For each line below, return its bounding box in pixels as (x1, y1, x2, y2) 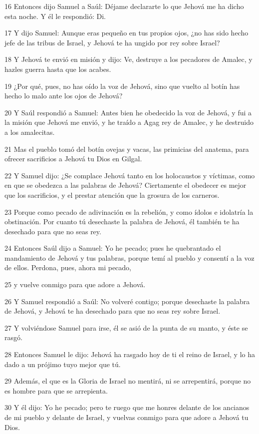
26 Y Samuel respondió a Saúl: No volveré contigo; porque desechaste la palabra (4, 296, 250, 306)
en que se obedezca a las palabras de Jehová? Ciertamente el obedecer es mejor (4, 180, 247, 190)
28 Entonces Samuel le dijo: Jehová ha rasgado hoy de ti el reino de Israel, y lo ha (4, 349, 255, 360)
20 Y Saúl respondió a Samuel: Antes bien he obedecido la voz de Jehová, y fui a (4, 107, 252, 117)
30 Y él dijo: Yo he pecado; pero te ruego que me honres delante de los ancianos (4, 402, 250, 413)
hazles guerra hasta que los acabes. (4, 63, 111, 74)
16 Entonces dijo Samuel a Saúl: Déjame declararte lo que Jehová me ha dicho (4, 1, 244, 11)
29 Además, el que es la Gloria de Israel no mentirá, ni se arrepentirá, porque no (4, 376, 251, 386)
